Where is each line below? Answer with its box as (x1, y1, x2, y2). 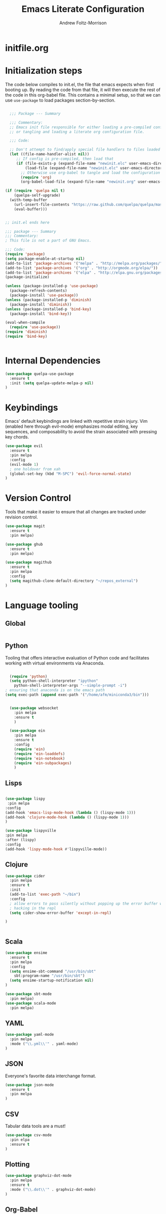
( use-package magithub (5, 560, 52, 565)
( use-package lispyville (5, 828, 56, 833)
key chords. (5, 434, 29, 440)
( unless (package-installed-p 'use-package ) (5, 284, 98, 289)
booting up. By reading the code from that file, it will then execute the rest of (5, 87, 161, 93)
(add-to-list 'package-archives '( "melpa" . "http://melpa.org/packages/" (5, 261, 163, 266)
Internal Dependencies (5, 355, 101, 366)
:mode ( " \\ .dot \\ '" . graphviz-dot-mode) (9, 1187, 96, 1192)
